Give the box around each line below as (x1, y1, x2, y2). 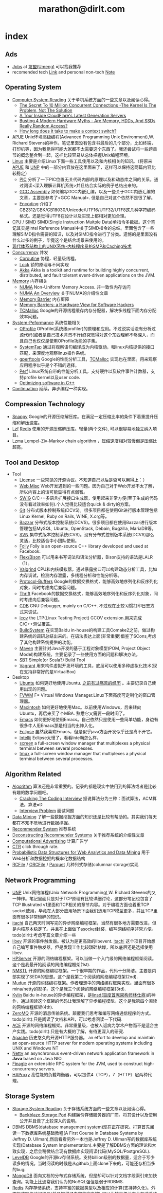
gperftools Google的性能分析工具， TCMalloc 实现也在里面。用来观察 (19, 356, 157, 362)
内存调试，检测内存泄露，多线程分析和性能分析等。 (19, 573, 122, 578)
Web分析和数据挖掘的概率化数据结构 (12, 855, 86, 862)
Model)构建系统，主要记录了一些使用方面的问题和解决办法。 (19, 651, 140, 657)
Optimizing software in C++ (19, 380, 75, 385)
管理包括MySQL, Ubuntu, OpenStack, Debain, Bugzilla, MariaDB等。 (19, 525, 156, 531)
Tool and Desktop (5, 458, 59, 467)
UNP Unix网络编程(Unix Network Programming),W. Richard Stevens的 (12, 889, 152, 896)
